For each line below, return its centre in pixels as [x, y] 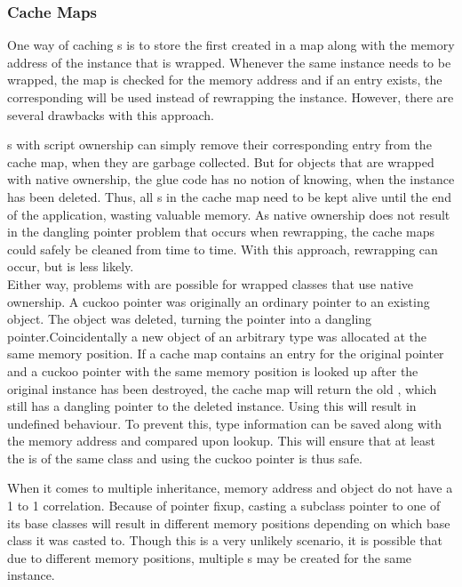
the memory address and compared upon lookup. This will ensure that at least [221, 441]
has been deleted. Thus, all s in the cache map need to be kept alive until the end [229, 196]
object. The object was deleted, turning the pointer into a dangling [190, 319]
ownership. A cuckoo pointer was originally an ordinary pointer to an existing [219, 301]
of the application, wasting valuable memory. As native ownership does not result [229, 214]
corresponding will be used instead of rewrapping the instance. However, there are [231, 97]
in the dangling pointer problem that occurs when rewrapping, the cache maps [221, 232]
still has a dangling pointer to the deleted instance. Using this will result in [212, 406]
